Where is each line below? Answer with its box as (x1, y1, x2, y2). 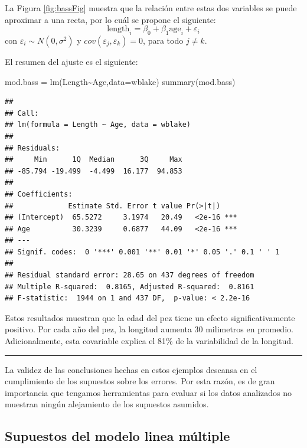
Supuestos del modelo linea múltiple (5, 427, 230, 445)
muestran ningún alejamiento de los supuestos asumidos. (5, 398, 209, 410)
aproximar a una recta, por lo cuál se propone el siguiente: (5, 13, 216, 25)
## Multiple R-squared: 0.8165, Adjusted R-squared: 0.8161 (5, 282, 254, 291)
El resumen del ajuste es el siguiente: (5, 55, 138, 67)
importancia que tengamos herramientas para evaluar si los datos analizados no (5, 386, 292, 398)
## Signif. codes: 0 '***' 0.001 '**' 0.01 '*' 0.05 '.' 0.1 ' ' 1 (5, 247, 280, 256)
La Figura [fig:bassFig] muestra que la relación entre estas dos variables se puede (5, 2, 297, 14)
